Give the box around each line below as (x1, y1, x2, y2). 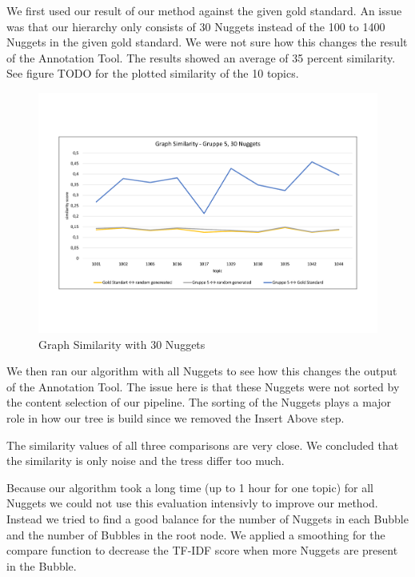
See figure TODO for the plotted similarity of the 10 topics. (6, 65, 299, 82)
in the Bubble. (6, 557, 77, 574)
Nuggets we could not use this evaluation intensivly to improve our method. (6, 495, 378, 511)
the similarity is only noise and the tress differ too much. (6, 452, 285, 469)
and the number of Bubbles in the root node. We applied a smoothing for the (6, 526, 385, 543)
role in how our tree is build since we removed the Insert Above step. (6, 410, 345, 426)
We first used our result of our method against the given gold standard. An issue (6, 2, 402, 18)
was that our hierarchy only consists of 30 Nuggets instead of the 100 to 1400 (6, 18, 385, 34)
